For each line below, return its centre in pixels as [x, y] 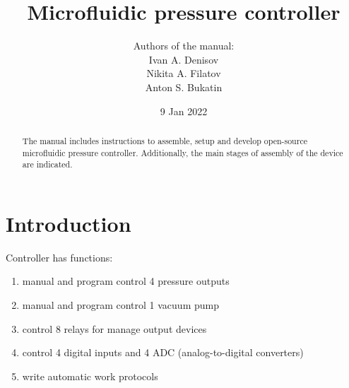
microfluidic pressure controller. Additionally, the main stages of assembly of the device [183, 152]
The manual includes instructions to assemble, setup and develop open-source [165, 140]
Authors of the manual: [184, 46]
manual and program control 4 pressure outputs [126, 281]
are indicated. [47, 164]
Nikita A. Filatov [184, 73]
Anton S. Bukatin [184, 87]
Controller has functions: [59, 257]
